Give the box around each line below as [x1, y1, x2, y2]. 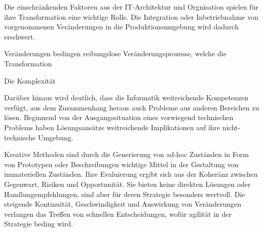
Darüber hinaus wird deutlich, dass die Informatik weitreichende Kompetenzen [4, 92, 249, 103]
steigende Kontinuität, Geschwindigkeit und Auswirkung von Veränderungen [4, 199, 241, 209]
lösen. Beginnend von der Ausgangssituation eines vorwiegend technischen [4, 112, 234, 123]
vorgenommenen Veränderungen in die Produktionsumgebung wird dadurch [4, 21, 239, 32]
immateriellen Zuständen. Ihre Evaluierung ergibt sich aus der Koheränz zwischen [4, 169, 258, 179]
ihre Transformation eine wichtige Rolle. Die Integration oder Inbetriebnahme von [4, 11, 258, 22]
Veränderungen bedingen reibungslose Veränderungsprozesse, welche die [4, 48, 227, 59]
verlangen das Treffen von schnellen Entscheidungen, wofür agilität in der [4, 208, 232, 219]
